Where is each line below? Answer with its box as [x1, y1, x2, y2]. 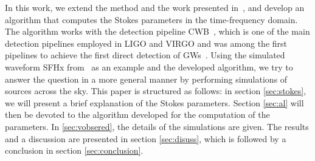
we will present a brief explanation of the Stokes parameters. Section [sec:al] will [5, 96, 304, 109]
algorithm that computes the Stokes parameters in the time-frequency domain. [5, 13, 298, 26]
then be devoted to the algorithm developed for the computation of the [5, 108, 270, 121]
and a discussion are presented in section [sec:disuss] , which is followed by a [5, 132, 286, 145]
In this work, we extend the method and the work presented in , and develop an [5, 1, 305, 13]
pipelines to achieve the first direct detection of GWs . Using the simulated [5, 49, 285, 61]
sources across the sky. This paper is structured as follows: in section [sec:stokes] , [5, 84, 306, 97]
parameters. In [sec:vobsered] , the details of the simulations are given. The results [5, 120, 309, 132]
